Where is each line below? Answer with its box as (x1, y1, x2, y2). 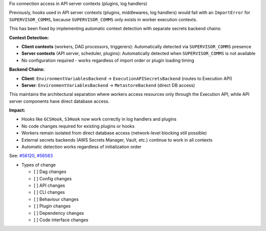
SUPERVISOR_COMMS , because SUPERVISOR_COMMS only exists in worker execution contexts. (9, 16, 198, 22)
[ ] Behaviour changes (33, 196, 79, 202)
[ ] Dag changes (33, 169, 66, 174)
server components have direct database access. (9, 98, 110, 104)
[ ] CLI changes (33, 189, 65, 195)
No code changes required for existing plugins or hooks (21, 123, 135, 129)
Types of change (21, 162, 56, 168)
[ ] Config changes (33, 175, 72, 181)
